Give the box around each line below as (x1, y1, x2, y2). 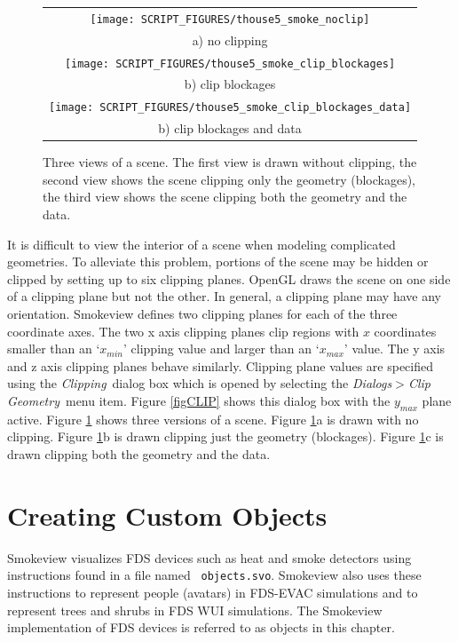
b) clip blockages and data (158, 119, 302, 138)
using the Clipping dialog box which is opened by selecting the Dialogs (7, 374, 392, 392)
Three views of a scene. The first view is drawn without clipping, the (43, 153, 417, 171)
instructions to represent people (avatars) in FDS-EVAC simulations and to (7, 583, 418, 601)
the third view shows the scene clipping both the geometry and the (43, 187, 407, 206)
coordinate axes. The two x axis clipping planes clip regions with (7, 321, 359, 340)
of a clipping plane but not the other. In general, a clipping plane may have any (7, 287, 441, 305)
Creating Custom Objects (7, 496, 328, 533)
